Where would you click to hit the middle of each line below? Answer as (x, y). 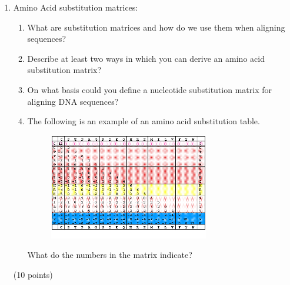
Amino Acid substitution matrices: (76, 7)
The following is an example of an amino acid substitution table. (144, 121)
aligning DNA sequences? (73, 101)
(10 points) (33, 274)
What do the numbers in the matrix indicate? (110, 255)
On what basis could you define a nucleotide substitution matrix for (149, 89)
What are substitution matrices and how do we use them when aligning (156, 27)
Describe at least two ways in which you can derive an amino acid (146, 58)
